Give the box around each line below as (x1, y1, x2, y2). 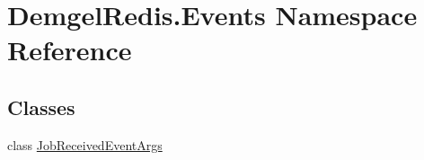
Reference (7, 31, 132, 68)
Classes (7, 93, 75, 120)
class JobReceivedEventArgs (7, 135, 163, 154)
